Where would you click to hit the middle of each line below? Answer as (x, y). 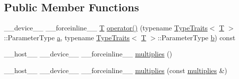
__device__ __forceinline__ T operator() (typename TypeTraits (106, 28)
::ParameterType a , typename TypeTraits (67, 37)
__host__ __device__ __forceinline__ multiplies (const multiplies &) (116, 70)
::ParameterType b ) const (196, 37)
